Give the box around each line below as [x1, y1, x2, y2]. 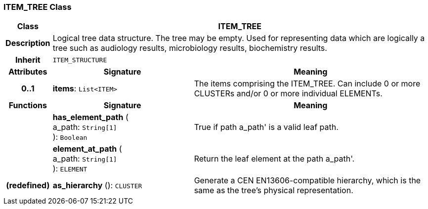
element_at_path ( [52, 144, 122, 154]
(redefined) [6, 180, 50, 191]
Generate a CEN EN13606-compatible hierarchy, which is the [194, 175, 421, 186]
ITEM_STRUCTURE [52, 56, 107, 64]
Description [5, 38, 50, 48]
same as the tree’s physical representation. [194, 185, 353, 196]
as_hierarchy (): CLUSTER [52, 180, 142, 191]
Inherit [15, 55, 41, 65]
